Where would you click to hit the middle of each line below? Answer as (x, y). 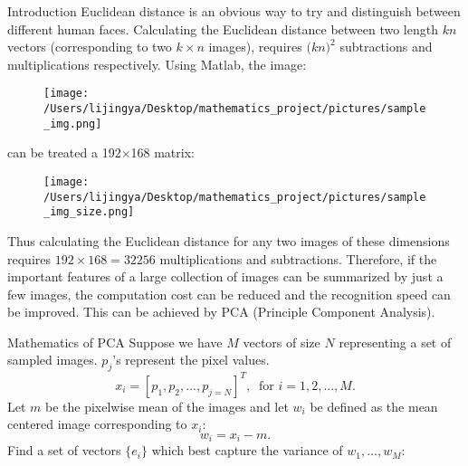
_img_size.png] (89, 212)
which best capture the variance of (247, 450)
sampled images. (53, 360)
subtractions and (386, 47)
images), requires (255, 47)
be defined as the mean (374, 406)
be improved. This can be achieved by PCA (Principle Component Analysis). (221, 312)
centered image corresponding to (97, 424)
